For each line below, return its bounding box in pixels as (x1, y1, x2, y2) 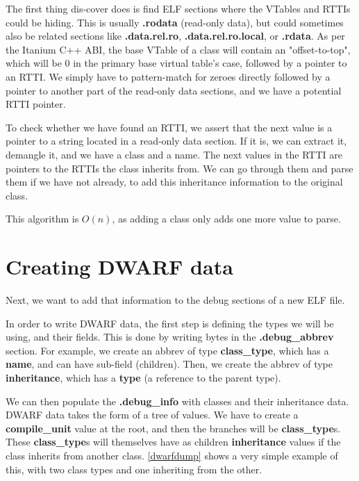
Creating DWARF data (6, 252, 233, 281)
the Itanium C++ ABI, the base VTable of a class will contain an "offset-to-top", (6, 42, 351, 56)
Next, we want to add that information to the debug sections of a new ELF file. (6, 293, 345, 307)
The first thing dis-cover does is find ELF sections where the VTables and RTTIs (6, 1, 351, 15)
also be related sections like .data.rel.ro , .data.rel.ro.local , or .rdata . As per (6, 28, 345, 43)
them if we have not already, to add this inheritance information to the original (6, 174, 343, 189)
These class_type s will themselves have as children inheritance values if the (6, 434, 341, 449)
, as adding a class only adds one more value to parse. (112, 211, 341, 226)
